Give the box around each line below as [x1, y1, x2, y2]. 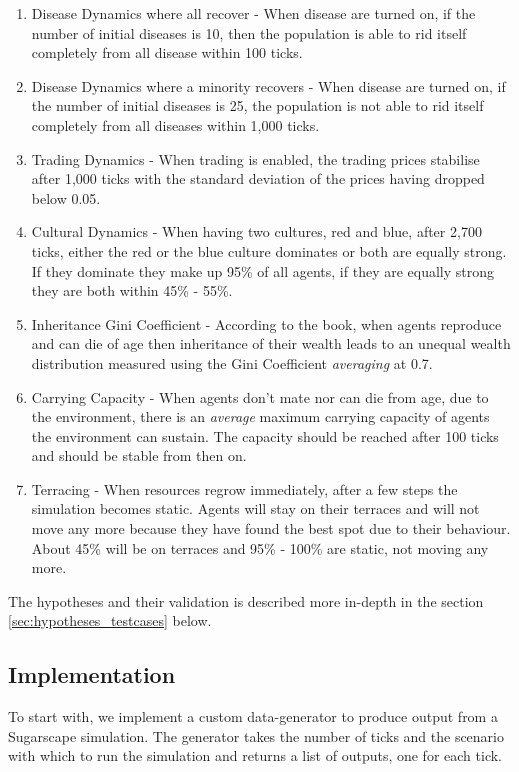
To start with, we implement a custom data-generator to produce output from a [8, 706, 498, 727]
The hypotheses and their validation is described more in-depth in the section [8, 590, 484, 611]
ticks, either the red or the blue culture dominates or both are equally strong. [31, 240, 507, 261]
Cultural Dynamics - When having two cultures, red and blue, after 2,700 [31, 221, 482, 242]
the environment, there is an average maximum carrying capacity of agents [31, 406, 490, 427]
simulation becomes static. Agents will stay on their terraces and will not [31, 498, 480, 519]
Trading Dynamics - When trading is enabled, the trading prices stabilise [31, 148, 480, 169]
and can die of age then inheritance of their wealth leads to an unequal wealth [31, 333, 511, 354]
